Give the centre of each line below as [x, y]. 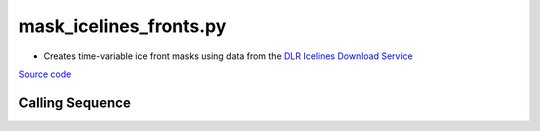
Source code [45, 74]
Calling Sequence [75, 102]
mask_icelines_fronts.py [122, 26]
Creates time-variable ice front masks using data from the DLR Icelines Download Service [228, 56]
